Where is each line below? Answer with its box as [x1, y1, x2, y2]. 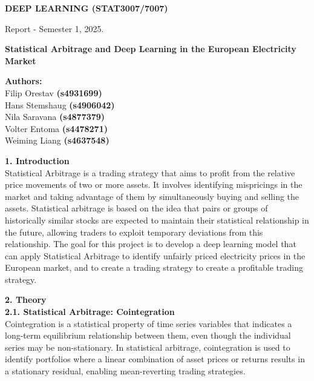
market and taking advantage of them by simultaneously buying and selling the [5, 190, 299, 202]
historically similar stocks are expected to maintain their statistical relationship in [5, 213, 309, 226]
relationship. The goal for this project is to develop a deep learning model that [5, 237, 296, 250]
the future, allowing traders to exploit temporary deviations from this [5, 225, 263, 238]
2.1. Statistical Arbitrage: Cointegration [5, 305, 175, 318]
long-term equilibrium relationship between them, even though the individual [5, 329, 291, 342]
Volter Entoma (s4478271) [5, 122, 108, 134]
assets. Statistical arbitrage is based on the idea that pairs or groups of [5, 202, 268, 214]
